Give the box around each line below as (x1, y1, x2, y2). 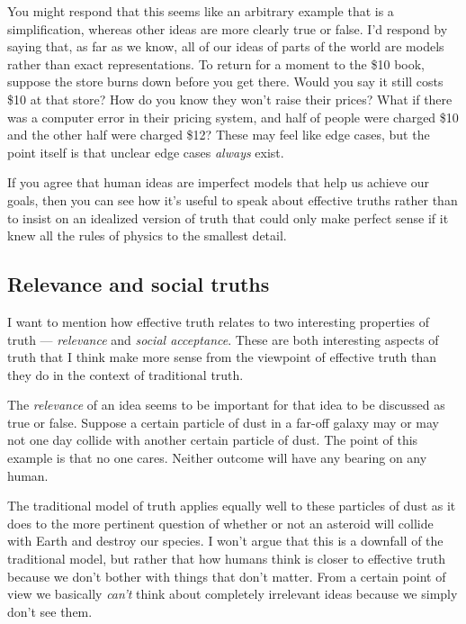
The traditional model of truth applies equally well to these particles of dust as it (7, 496, 456, 515)
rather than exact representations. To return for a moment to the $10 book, (7, 54, 425, 73)
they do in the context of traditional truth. (7, 365, 244, 384)
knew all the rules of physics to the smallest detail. (7, 226, 287, 245)
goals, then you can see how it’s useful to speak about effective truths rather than (7, 190, 458, 209)
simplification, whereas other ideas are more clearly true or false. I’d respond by (7, 19, 448, 38)
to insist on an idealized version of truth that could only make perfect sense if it (7, 208, 449, 227)
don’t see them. (7, 601, 93, 620)
